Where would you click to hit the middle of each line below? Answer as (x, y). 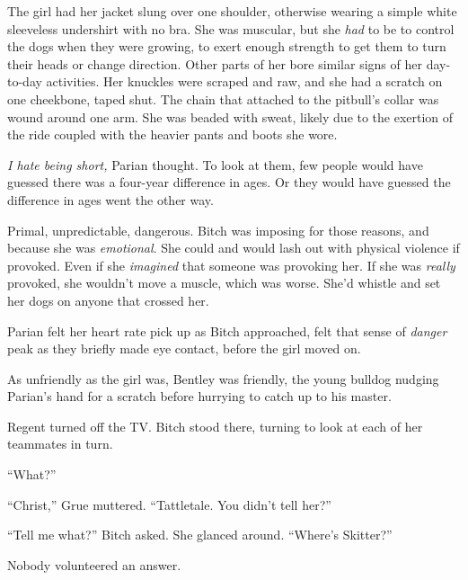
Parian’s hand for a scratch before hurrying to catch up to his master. (199, 396)
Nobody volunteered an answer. (94, 564)
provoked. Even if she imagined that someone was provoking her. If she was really (231, 265)
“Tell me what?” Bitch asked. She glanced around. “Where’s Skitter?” (200, 535)
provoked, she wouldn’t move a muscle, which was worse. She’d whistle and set (224, 283)
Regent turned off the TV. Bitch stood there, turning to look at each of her (215, 426)
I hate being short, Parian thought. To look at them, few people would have (215, 164)
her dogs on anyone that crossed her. (108, 300)
